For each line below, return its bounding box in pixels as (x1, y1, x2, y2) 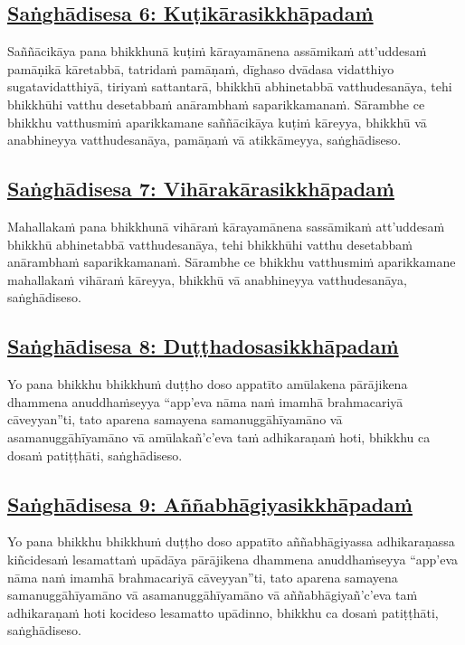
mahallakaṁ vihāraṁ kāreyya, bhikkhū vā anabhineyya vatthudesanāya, (7, 270, 407, 289)
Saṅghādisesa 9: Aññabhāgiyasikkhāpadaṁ (7, 489, 413, 517)
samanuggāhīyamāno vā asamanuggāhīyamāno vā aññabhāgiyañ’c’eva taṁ (7, 585, 418, 604)
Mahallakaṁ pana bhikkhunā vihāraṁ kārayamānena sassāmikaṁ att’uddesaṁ (7, 216, 445, 235)
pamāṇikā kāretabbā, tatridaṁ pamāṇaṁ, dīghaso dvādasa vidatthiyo (7, 59, 394, 78)
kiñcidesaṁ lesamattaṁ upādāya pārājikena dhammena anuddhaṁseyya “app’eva (7, 549, 459, 568)
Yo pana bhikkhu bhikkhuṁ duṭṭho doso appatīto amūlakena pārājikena (7, 375, 408, 394)
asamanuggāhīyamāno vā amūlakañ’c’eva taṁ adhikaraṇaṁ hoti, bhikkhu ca (7, 427, 431, 446)
